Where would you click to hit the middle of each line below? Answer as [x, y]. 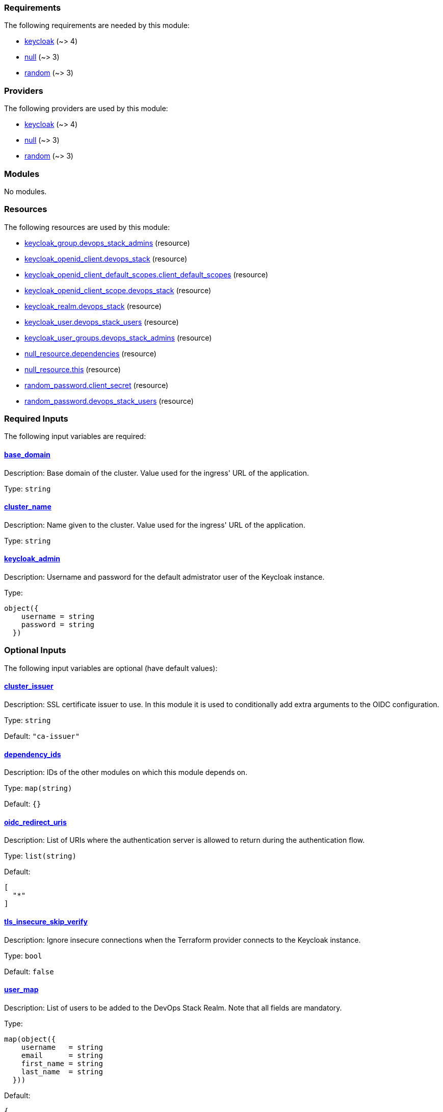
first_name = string [62, 1063]
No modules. [25, 191]
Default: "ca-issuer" [42, 736]
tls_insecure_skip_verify [46, 922]
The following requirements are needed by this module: [97, 25]
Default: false [29, 971]
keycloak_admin [32, 559]
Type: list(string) [40, 856]
